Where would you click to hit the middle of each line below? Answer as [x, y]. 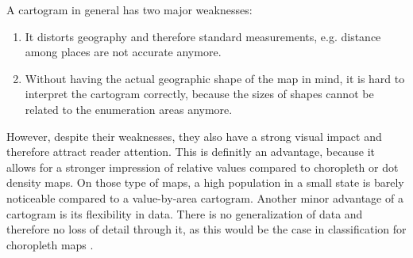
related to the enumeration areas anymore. [129, 109]
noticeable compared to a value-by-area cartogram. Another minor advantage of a [205, 197]
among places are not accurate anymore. [123, 52]
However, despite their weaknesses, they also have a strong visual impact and [194, 136]
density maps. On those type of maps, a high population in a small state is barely [205, 182]
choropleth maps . [50, 244]
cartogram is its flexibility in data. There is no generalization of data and [185, 213]
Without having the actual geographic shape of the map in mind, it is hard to [215, 78]
